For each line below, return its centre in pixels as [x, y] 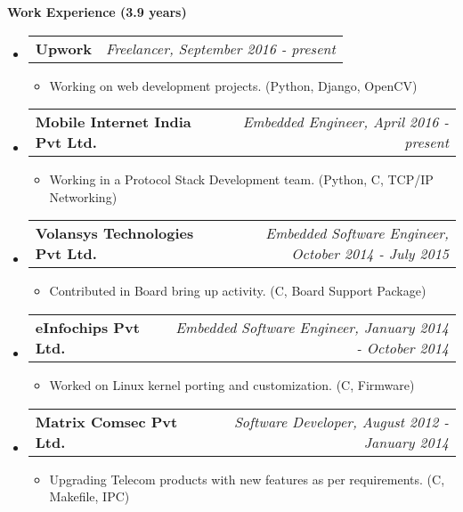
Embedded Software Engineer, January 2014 [312, 327]
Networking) [83, 196]
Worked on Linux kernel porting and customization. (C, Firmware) [232, 384]
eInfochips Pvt [87, 327]
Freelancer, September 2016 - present [220, 48]
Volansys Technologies [114, 233]
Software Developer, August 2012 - [341, 421]
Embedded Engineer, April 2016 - [345, 122]
